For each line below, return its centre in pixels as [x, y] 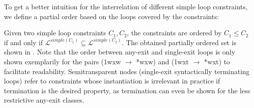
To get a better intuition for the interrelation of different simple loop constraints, [126, 6]
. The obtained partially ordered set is [179, 42]
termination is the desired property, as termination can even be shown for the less [127, 90]
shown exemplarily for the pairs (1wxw [62, 61]
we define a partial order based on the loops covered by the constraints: [112, 16]
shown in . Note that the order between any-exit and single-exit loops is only [120, 52]
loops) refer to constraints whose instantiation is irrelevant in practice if [112, 81]
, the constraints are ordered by [174, 33]
